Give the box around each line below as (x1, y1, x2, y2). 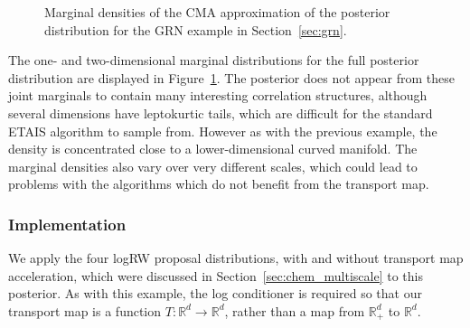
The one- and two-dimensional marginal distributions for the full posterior (8, 51, 419, 70)
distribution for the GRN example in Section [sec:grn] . (44, 20, 347, 39)
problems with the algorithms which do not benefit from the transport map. (8, 174, 429, 193)
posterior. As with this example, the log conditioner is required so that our (8, 284, 422, 303)
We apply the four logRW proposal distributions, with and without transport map (8, 248, 464, 267)
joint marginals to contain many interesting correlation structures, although (8, 86, 428, 105)
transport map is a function (8, 301, 162, 320)
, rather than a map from (224, 301, 365, 320)
